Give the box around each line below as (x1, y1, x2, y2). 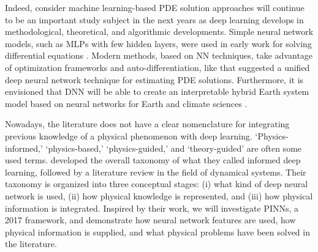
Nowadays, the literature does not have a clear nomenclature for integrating (5, 117, 290, 130)
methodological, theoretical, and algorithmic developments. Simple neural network (5, 25, 314, 38)
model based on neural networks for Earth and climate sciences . (5, 97, 248, 109)
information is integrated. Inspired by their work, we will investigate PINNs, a (5, 201, 299, 214)
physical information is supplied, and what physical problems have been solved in (5, 225, 310, 238)
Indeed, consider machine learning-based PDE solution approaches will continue (5, 1, 305, 13)
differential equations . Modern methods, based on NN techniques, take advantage (5, 49, 313, 62)
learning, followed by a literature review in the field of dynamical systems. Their (5, 165, 306, 178)
